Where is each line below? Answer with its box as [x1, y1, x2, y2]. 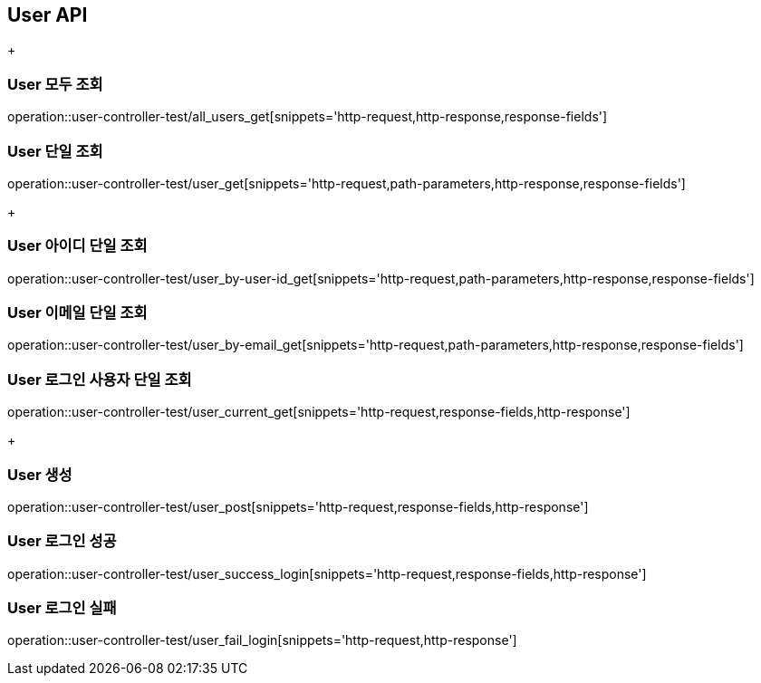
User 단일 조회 [7, 141, 103, 160]
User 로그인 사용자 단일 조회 [7, 370, 192, 389]
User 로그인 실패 [7, 599, 117, 618]
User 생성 [7, 465, 72, 484]
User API [7, 4, 88, 26]
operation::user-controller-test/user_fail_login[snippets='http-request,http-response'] [7, 632, 517, 649]
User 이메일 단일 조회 [7, 303, 148, 322]
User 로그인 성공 [7, 532, 117, 551]
